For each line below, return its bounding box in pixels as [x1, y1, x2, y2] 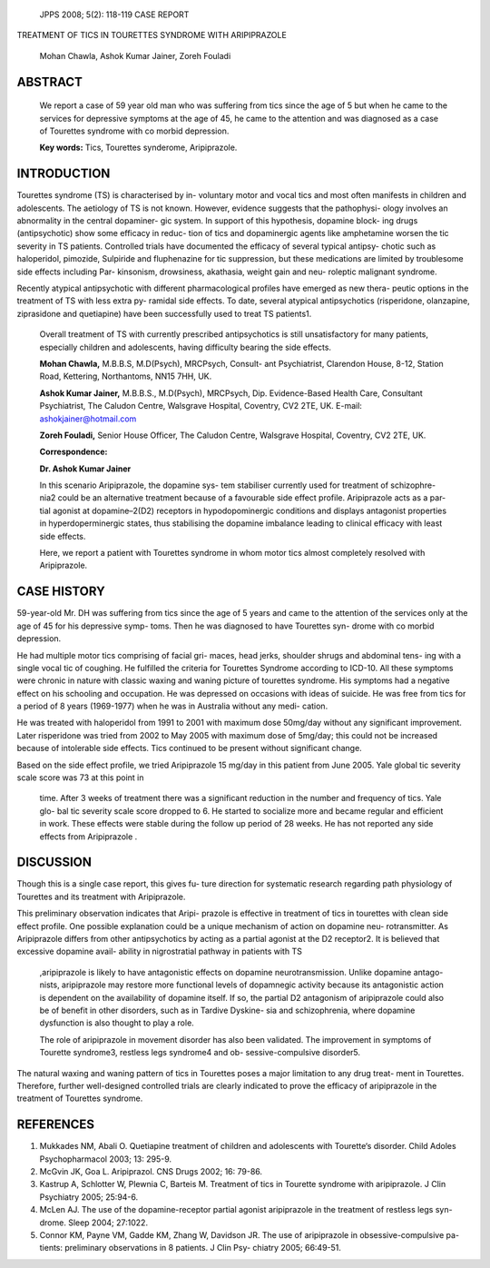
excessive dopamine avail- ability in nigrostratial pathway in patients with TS [16, 946, 303, 957]
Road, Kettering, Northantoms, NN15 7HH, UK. [39, 371, 212, 381]
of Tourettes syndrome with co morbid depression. [39, 125, 230, 136]
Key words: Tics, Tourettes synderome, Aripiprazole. [39, 142, 238, 154]
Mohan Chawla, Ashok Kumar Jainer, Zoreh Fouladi [39, 50, 231, 61]
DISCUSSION [16, 855, 93, 870]
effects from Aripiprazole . [39, 831, 138, 842]
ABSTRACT [16, 74, 83, 90]
